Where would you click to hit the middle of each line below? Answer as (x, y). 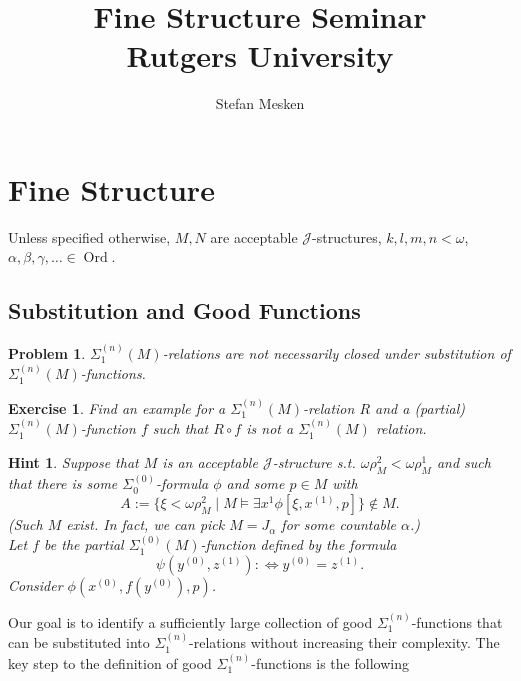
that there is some (63, 483)
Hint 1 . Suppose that (73, 461)
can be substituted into (79, 642)
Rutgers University (260, 55)
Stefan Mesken (260, 103)
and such (463, 461)
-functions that (457, 621)
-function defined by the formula (298, 544)
